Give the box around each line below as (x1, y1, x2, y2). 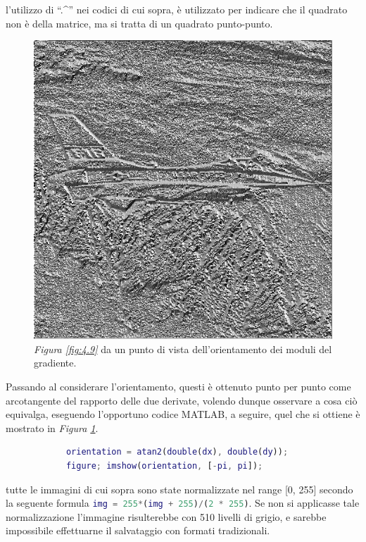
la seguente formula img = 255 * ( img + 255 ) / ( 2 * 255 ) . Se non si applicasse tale (6, 495, 360, 510)
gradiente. (34, 355, 77, 370)
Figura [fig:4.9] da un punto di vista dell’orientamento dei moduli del (34, 341, 332, 356)
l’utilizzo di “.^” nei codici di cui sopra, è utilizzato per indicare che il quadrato (6, 2, 348, 16)
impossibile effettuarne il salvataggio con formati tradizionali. (6, 523, 270, 538)
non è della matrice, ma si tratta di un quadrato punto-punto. (6, 16, 273, 30)
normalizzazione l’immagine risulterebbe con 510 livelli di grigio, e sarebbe (6, 509, 327, 524)
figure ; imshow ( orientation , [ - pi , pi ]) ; (65, 460, 263, 471)
